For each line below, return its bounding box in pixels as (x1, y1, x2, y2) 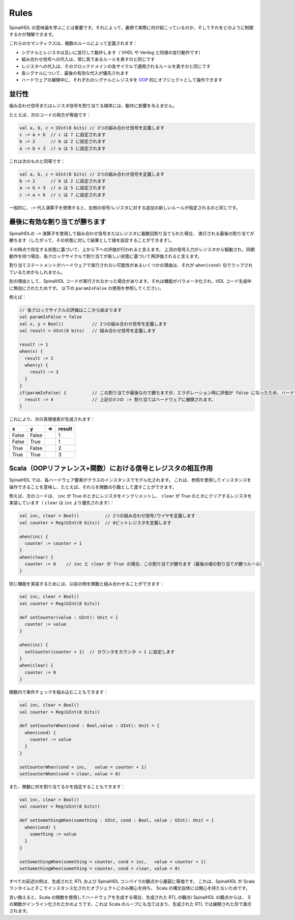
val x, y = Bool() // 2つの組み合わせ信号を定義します (19, 321, 167, 326)
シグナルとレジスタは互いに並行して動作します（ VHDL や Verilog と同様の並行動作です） (21, 49, 203, 55)
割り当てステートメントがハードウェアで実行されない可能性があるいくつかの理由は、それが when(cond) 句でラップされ (9, 262, 253, 268)
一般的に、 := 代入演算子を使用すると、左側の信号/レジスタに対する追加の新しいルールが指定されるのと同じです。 (9, 205, 240, 210)
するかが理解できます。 (9, 31, 57, 37)
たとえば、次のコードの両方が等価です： (9, 112, 91, 118)
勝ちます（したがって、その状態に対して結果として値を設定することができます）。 (9, 237, 175, 243)
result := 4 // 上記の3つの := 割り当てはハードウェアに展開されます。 (25, 396, 216, 402)
